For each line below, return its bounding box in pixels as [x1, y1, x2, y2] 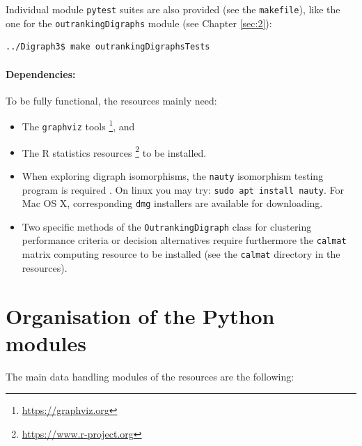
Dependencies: [6, 66, 76, 81]
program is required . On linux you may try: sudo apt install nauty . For [22, 182, 344, 197]
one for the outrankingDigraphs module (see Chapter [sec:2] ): [6, 15, 272, 30]
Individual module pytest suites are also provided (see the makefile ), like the [6, 2, 340, 16]
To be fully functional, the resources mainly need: [6, 93, 217, 107]
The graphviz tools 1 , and [22, 117, 135, 133]
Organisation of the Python [6, 301, 275, 330]
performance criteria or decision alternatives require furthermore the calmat [22, 233, 347, 247]
